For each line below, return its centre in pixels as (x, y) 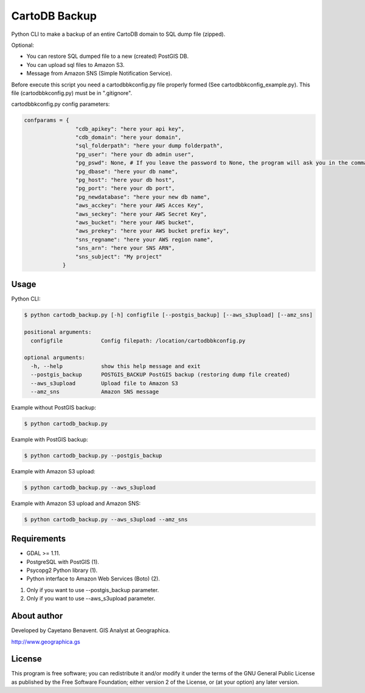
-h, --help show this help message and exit (116, 366)
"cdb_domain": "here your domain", (128, 138)
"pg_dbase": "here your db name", (127, 171)
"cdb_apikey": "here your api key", (130, 129)
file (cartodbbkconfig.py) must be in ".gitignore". (72, 93)
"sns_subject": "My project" (119, 256)
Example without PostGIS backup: (54, 407)
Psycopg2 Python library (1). (62, 570)
